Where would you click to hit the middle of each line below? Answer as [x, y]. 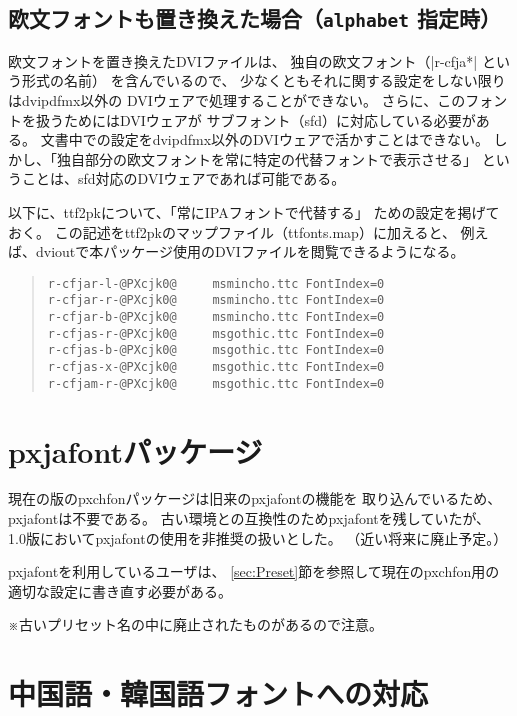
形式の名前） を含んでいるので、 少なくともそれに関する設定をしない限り [263, 80]
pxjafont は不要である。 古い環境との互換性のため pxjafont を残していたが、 [249, 518]
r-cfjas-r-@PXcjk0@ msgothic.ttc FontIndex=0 [216, 333]
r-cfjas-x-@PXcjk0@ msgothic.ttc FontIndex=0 [216, 367]
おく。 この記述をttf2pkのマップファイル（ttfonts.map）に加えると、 [232, 231]
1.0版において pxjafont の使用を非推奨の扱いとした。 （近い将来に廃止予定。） [258, 537]
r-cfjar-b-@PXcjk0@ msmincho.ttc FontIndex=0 [216, 317]
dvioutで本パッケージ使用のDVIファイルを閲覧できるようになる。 [250, 251]
